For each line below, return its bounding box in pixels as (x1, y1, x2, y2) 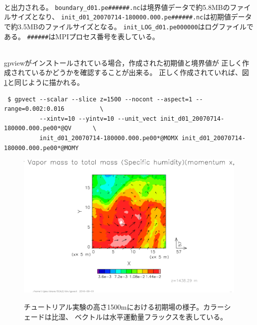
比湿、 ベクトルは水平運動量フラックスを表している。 (51, 311, 227, 322)
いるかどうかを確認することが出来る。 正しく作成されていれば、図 (31, 67, 249, 78)
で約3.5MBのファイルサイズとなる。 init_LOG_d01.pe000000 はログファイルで (4, 21, 254, 31)
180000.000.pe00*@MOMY (4, 144, 79, 152)
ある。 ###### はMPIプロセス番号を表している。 (4, 31, 159, 41)
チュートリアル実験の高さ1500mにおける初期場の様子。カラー (24, 302, 224, 312)
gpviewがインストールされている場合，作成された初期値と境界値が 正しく (4, 57, 242, 68)
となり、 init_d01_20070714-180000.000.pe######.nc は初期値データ (31, 11, 252, 22)
